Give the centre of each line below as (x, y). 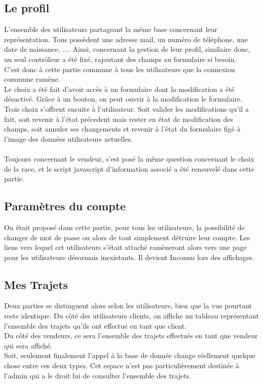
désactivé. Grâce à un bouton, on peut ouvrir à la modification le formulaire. (123, 99)
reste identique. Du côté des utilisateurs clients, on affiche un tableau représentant (131, 316)
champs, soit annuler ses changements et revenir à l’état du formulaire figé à (122, 129)
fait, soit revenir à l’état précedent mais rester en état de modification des (119, 119)
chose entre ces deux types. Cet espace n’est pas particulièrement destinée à (122, 365)
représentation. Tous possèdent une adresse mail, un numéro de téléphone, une (126, 39)
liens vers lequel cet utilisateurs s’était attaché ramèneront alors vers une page (125, 247)
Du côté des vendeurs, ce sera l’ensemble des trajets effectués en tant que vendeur (131, 335)
